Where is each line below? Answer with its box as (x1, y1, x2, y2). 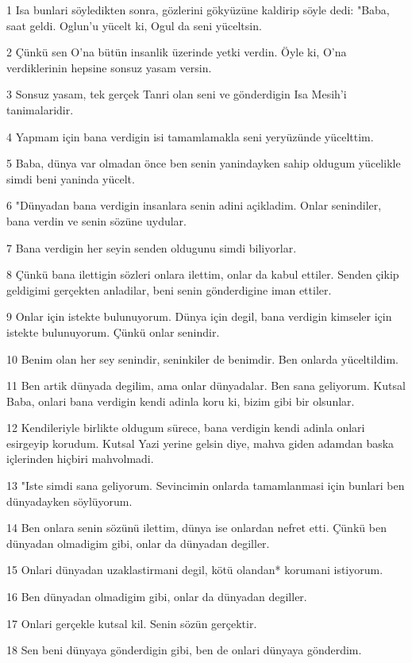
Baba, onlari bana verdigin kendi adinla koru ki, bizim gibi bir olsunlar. (6, 392, 355, 409)
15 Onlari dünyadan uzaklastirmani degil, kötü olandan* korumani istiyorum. (6, 561, 383, 578)
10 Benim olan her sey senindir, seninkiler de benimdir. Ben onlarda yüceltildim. (6, 350, 399, 367)
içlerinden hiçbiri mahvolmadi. (6, 450, 154, 467)
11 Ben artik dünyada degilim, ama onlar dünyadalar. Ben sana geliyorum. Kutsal (6, 377, 406, 394)
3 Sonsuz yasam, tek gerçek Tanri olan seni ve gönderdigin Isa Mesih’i (6, 86, 347, 102)
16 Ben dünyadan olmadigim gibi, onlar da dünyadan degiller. (6, 588, 307, 605)
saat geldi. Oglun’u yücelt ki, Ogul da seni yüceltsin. (6, 17, 262, 33)
